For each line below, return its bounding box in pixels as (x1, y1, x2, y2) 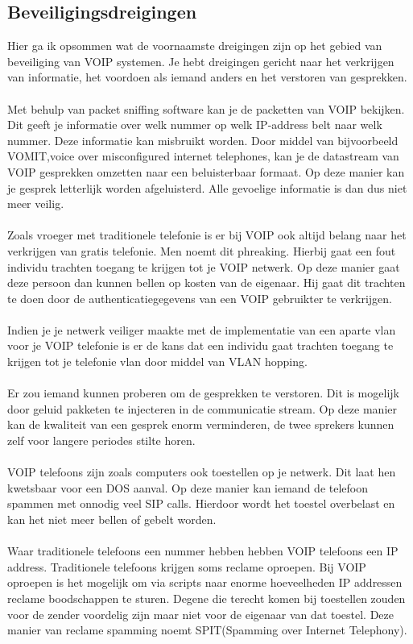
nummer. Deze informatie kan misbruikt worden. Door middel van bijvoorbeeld (7, 131, 399, 148)
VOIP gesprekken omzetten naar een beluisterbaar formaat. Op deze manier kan (7, 163, 405, 180)
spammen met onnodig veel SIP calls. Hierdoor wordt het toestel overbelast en (7, 495, 395, 512)
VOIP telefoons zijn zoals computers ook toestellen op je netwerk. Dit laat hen (7, 463, 396, 480)
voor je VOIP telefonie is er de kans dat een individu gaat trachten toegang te (7, 337, 394, 354)
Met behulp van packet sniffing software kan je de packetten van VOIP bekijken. (7, 100, 405, 117)
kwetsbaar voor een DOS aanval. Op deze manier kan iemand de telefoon (7, 479, 368, 496)
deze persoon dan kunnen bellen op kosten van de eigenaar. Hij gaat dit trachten (7, 274, 406, 291)
